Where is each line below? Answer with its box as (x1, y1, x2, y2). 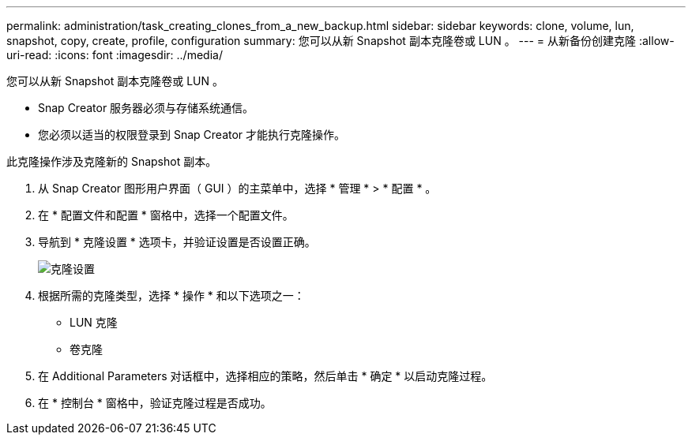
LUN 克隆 (70, 316, 118, 329)
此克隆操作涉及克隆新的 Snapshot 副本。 (6, 155, 217, 168)
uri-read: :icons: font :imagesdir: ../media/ (6, 48, 223, 62)
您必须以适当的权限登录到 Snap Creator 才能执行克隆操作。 (38, 128, 346, 141)
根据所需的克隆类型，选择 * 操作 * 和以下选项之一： (38, 289, 305, 302)
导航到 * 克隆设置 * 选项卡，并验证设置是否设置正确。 (38, 235, 316, 249)
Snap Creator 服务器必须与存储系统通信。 (38, 101, 254, 114)
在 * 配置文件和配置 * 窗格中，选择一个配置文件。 (38, 208, 294, 222)
